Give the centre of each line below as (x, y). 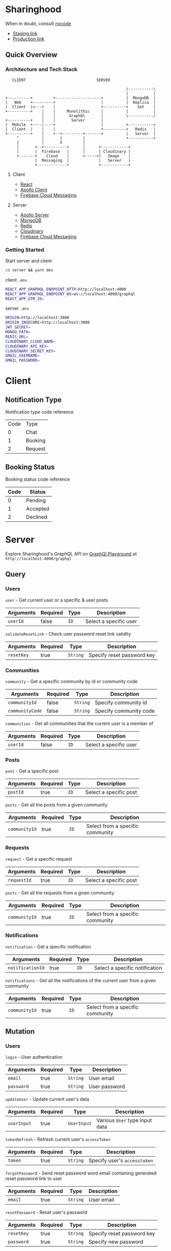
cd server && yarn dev (29, 270)
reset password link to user (34, 1179)
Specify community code (125, 711)
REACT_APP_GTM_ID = (25, 299)
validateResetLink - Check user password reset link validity (68, 634)
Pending (36, 500)
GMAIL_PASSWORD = (22, 361)
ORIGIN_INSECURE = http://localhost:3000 (48, 322)
